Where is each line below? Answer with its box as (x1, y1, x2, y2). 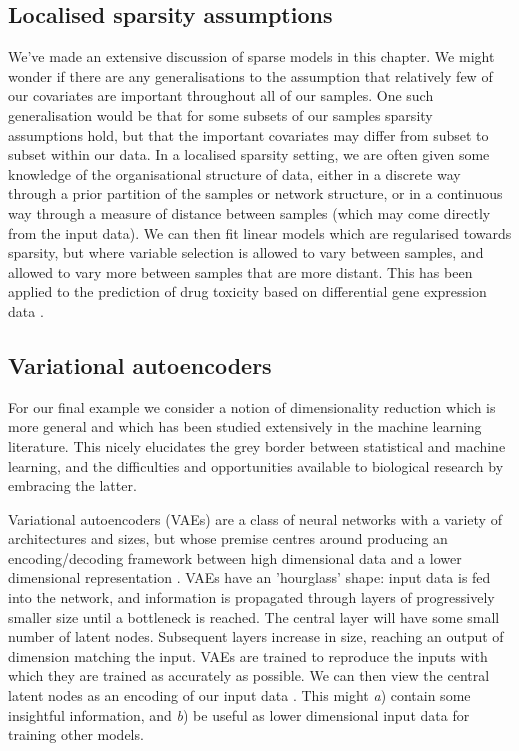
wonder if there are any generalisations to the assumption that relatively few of (8, 65, 493, 86)
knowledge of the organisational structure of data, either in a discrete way (8, 163, 461, 184)
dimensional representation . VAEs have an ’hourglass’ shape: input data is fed (8, 567, 491, 588)
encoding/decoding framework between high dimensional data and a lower (8, 547, 462, 568)
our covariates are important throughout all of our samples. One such (8, 85, 434, 106)
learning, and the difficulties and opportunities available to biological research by (8, 455, 504, 476)
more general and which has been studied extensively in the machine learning (8, 416, 482, 437)
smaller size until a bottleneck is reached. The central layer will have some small (8, 606, 500, 627)
